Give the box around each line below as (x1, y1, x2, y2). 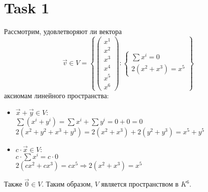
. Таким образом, (41, 179, 93, 189)
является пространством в (101, 179, 179, 189)
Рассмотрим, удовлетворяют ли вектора (4, 26, 122, 37)
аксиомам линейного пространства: (4, 90, 109, 100)
